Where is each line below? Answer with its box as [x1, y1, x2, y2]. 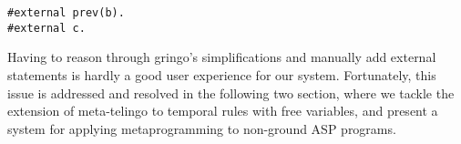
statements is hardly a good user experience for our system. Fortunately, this [7, 65, 436, 84]
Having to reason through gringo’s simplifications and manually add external [7, 47, 436, 67]
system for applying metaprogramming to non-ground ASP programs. [7, 118, 396, 138]
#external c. [7, 21, 86, 35]
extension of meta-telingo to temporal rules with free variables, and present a [7, 101, 438, 120]
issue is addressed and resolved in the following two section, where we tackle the [7, 83, 455, 102]
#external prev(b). [7, 6, 125, 19]
